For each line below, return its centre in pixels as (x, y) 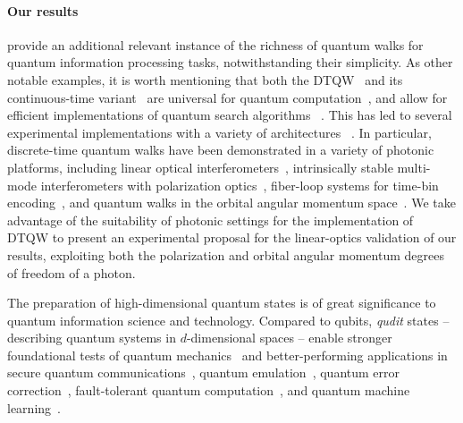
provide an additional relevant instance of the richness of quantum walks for (215, 44)
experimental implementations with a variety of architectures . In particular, (219, 132)
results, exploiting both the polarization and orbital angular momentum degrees (226, 254)
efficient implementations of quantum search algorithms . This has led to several (230, 115)
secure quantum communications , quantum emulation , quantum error (204, 372)
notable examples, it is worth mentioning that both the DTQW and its (205, 79)
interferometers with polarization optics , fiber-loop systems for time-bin (240, 185)
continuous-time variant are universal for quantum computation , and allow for (227, 97)
